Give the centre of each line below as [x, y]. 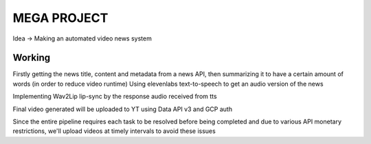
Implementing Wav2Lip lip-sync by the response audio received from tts [115, 97]
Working [32, 58]
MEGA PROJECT [60, 18]
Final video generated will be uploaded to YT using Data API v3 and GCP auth [123, 109]
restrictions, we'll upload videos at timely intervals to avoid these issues [114, 131]
